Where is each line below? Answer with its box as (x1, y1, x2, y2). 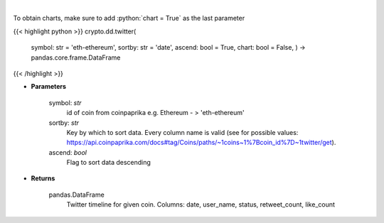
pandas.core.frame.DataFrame (31, 53, 121, 62)
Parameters (31, 82, 67, 91)
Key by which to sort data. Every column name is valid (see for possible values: (66, 128, 299, 136)
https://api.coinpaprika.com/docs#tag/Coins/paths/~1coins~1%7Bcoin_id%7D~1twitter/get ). (66, 138, 336, 147)
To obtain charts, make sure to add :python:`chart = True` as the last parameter (13, 14, 245, 23)
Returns (31, 174, 55, 183)
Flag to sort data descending (66, 158, 151, 167)
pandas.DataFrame (48, 190, 105, 199)
